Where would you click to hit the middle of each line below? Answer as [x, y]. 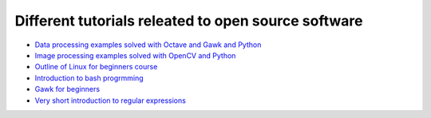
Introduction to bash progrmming [89, 78]
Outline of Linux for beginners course [96, 67]
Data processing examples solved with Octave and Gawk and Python [148, 45]
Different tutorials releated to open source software [189, 21]
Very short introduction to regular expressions [111, 100]
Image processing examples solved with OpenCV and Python [135, 55]
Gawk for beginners [67, 89]
